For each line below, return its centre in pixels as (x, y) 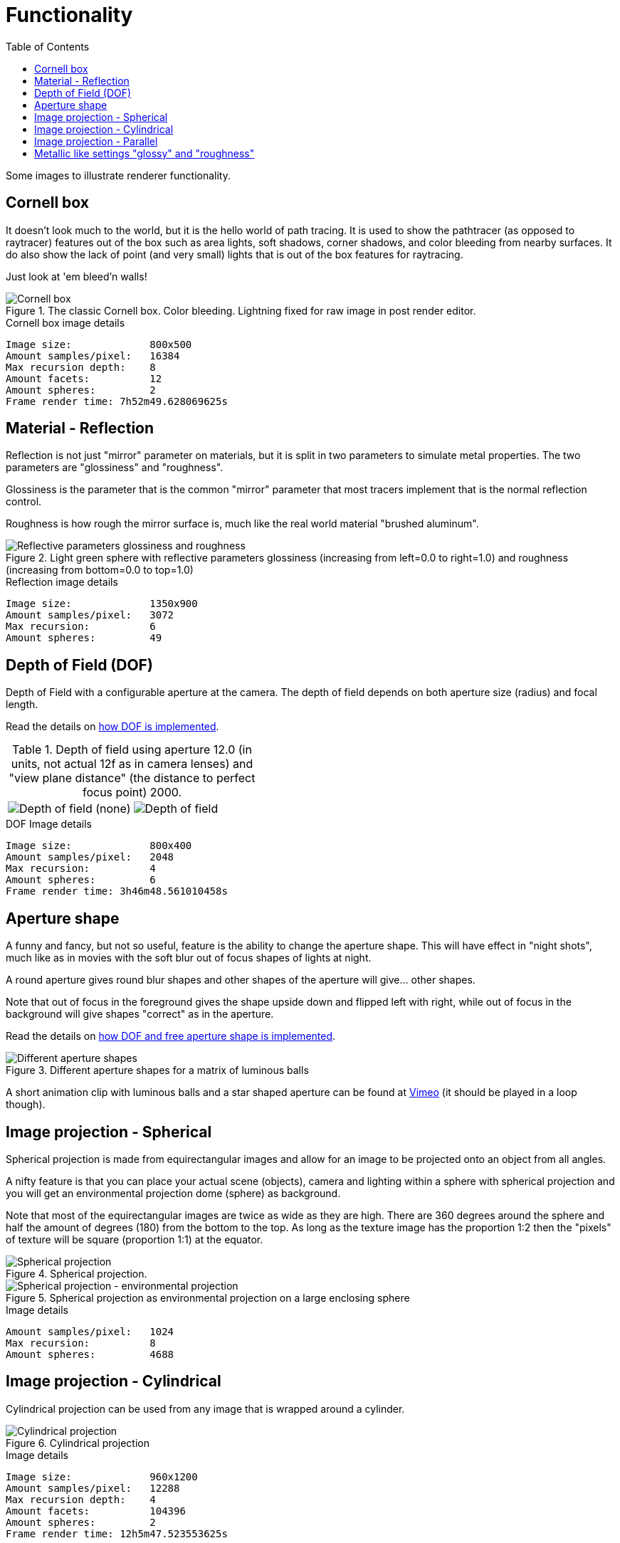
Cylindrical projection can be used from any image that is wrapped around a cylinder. (205, 1408)
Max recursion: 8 (81, 1343)
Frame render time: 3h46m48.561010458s (117, 891)
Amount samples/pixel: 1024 (90, 1331)
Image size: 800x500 (99, 344)
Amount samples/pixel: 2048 (90, 857)
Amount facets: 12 (84, 378)
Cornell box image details (65, 322)
